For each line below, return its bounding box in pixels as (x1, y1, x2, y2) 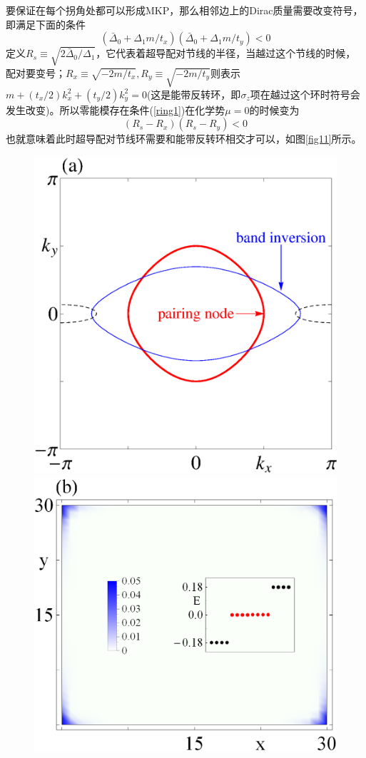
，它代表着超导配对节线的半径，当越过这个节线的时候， (96, 46, 356, 61)
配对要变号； (6, 65, 66, 80)
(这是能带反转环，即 (146, 86, 241, 101)
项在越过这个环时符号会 (250, 86, 360, 101)
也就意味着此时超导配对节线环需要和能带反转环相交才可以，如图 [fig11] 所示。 (6, 131, 362, 146)
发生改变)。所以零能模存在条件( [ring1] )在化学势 (6, 102, 225, 117)
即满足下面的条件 (6, 16, 86, 31)
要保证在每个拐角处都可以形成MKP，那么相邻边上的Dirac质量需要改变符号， (6, 3, 363, 17)
